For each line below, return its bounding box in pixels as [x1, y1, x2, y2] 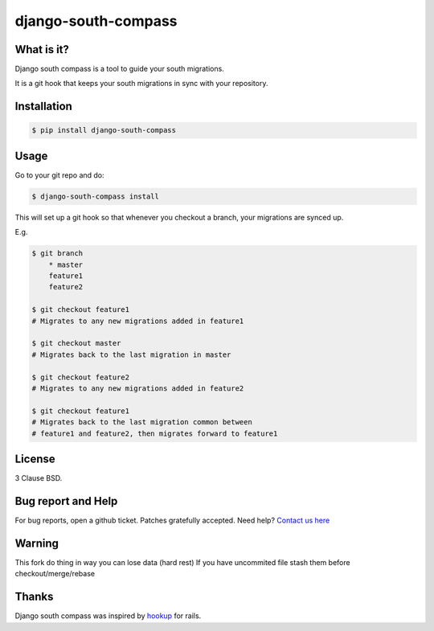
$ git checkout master [31, 338, 121, 348]
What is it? [14, 43, 70, 56]
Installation [14, 100, 72, 113]
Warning [14, 536, 59, 550]
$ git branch [31, 249, 84, 258]
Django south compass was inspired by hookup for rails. [14, 611, 202, 621]
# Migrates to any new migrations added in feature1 [31, 316, 244, 326]
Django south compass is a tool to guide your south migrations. [14, 64, 224, 74]
